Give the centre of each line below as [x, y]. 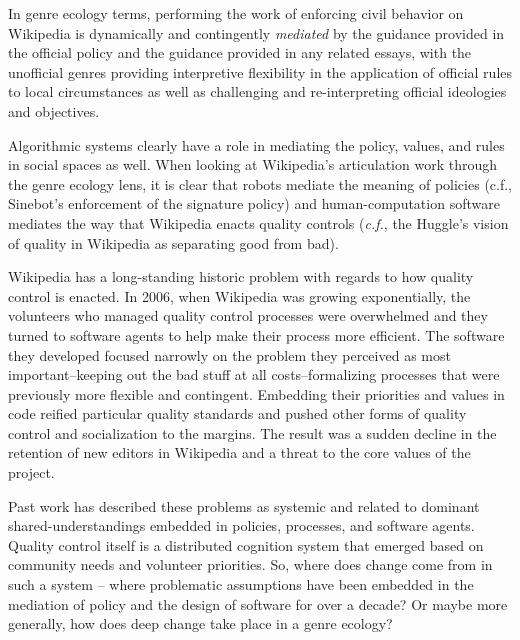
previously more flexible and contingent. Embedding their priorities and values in [256, 393]
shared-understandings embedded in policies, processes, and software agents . [241, 525]
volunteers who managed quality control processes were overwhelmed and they [248, 315]
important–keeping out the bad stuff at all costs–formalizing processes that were [254, 374]
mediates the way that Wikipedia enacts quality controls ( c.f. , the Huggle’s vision [258, 222]
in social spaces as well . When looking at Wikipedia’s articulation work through [252, 164]
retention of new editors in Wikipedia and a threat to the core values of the [239, 452]
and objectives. [54, 110]
